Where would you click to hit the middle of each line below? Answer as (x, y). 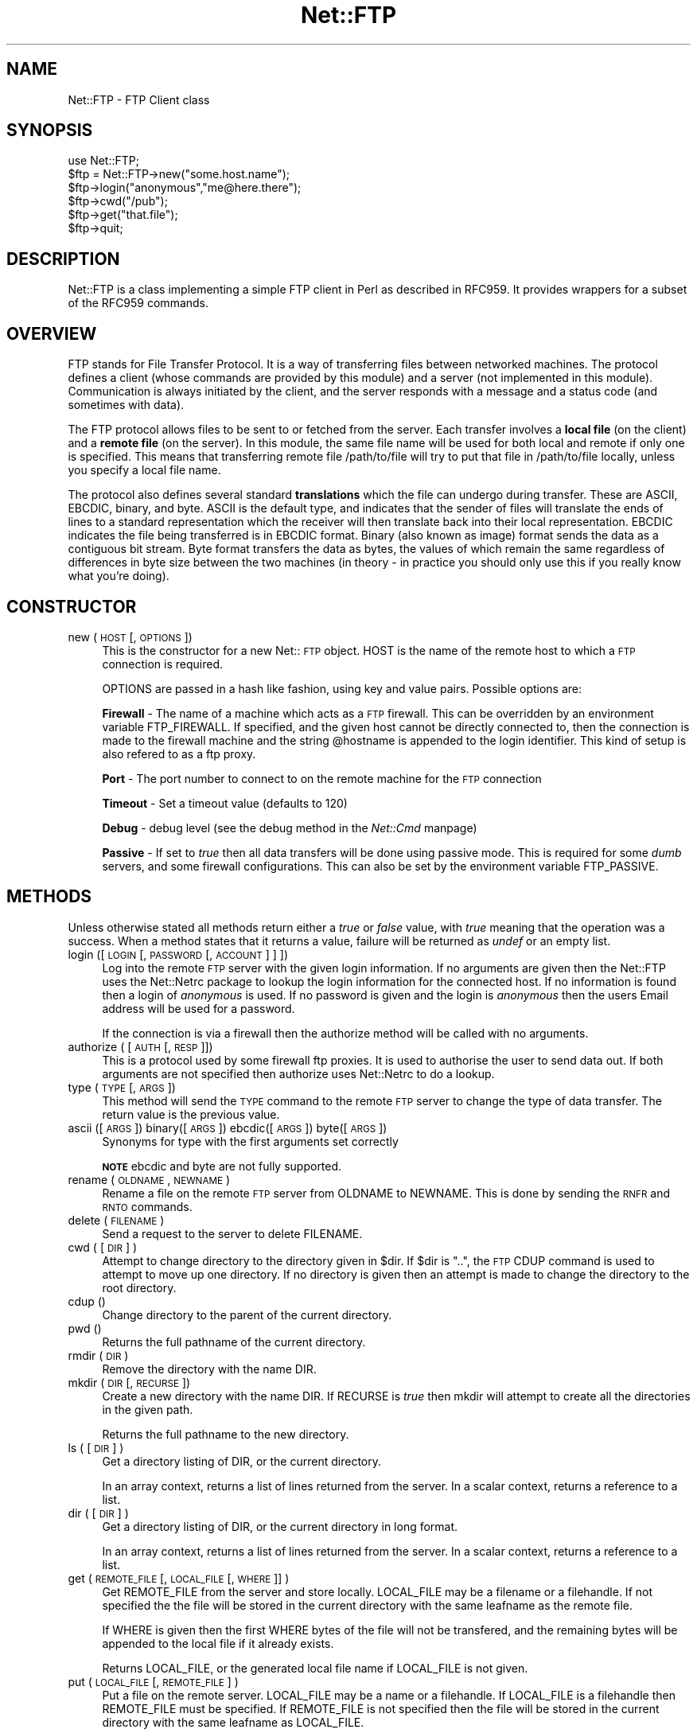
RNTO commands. (147, 1206)
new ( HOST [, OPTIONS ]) (130, 637)
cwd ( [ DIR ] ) (103, 1247)
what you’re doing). (119, 576)
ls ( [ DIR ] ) (96, 1447)
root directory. (139, 1287)
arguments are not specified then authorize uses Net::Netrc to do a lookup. (298, 1073)
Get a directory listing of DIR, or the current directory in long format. (280, 1526)
